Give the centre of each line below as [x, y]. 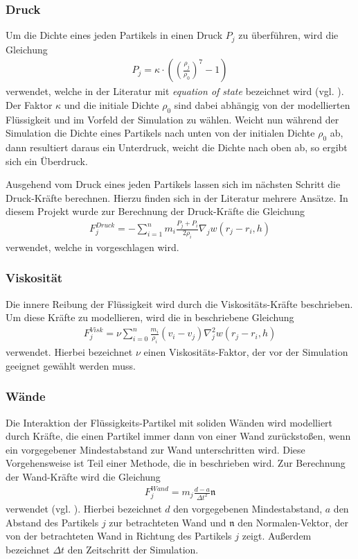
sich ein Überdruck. [47, 161]
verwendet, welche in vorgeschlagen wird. [92, 247]
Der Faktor [29, 104]
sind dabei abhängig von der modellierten [262, 104]
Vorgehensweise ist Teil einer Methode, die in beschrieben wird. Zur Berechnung [176, 463]
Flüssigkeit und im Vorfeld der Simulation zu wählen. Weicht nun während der [172, 119]
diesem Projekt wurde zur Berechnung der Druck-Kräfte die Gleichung [155, 211]
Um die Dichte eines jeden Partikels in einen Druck [114, 35]
